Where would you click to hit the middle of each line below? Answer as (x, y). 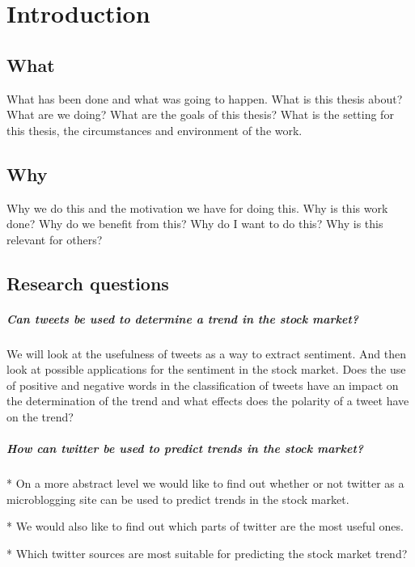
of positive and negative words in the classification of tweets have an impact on (203, 385)
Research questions (88, 283)
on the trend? (40, 417)
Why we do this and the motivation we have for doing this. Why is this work (197, 207)
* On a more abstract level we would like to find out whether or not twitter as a (205, 483)
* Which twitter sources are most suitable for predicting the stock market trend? (207, 553)
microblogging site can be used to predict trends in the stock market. (178, 499)
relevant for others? (55, 239)
